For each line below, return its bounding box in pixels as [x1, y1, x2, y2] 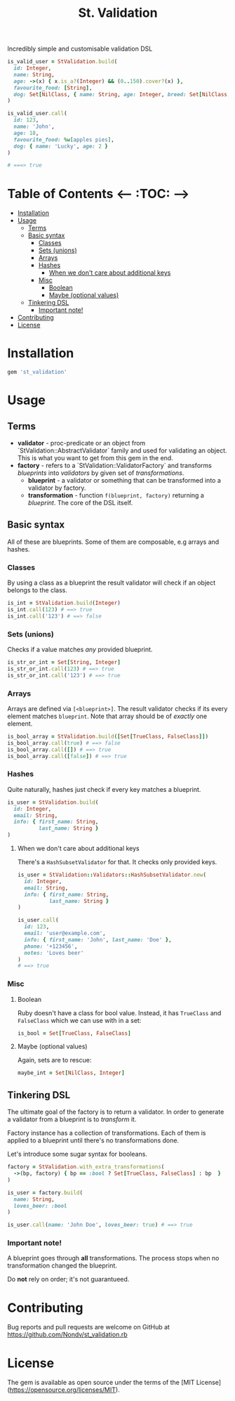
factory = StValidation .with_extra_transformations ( [7, 1164, 165, 1171]
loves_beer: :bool [13, 1202, 68, 1209]
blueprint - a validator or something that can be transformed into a [27, 476, 221, 485]
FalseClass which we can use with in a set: [17, 1016, 142, 1024]
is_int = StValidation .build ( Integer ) [7, 599, 121, 607]
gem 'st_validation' [7, 369, 68, 376]
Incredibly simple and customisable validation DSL [7, 44, 153, 53]
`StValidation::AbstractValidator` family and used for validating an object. [17, 446, 227, 455]
